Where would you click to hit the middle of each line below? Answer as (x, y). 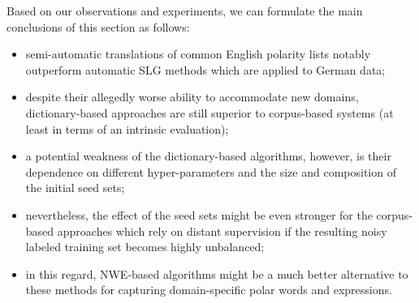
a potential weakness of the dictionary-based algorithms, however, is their (208, 156)
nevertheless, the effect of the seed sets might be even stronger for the (199, 214)
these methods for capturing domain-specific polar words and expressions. (209, 290)
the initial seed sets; (75, 188)
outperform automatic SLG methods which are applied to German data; (205, 69)
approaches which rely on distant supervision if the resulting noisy (222, 230)
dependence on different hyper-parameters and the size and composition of (211, 171)
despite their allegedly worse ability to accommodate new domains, (192, 97)
